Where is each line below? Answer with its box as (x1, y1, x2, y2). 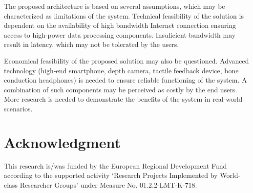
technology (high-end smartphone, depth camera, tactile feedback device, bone (4, 65, 239, 75)
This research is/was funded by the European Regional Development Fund (4, 160, 227, 171)
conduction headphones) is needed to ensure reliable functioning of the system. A (4, 75, 247, 85)
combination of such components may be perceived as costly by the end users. (4, 84, 237, 94)
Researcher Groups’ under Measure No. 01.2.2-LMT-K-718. (20, 179, 197, 190)
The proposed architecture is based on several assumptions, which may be (4, 1, 225, 11)
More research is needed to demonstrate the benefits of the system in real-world (4, 94, 243, 104)
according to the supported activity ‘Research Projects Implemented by (4, 170, 218, 180)
